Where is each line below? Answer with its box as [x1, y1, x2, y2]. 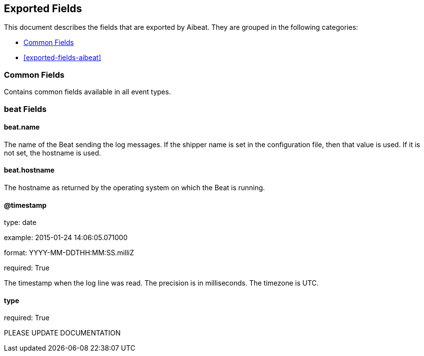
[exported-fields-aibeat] [23, 53, 101, 62]
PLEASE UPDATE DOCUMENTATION [4, 329, 121, 337]
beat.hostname [4, 166, 55, 175]
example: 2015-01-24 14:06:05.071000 [4, 233, 128, 242]
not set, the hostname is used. [4, 148, 101, 157]
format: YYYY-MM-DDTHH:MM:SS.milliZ [4, 248, 134, 257]
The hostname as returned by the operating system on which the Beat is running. [4, 183, 265, 192]
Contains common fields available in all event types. [4, 88, 171, 96]
